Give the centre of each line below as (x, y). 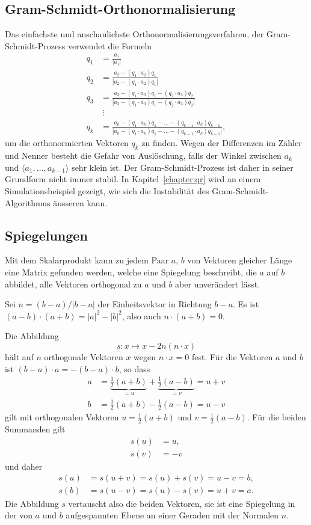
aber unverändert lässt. (218, 284)
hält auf (19, 356)
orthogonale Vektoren (84, 356)
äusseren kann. (80, 202)
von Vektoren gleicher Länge (240, 260)
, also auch (141, 315)
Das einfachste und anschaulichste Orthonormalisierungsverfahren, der (134, 34)
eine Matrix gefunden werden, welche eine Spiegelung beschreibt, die (131, 272)
